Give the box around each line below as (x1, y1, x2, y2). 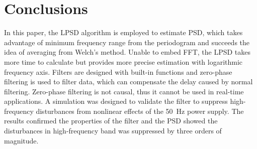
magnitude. (4, 135, 39, 145)
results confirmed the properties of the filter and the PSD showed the (4, 115, 218, 126)
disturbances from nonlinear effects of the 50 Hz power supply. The (36, 105, 244, 116)
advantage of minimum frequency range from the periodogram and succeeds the (4, 37, 250, 47)
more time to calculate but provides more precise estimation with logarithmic (4, 56, 243, 67)
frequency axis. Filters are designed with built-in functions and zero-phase (4, 66, 232, 77)
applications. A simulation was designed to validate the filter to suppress (4, 96, 228, 106)
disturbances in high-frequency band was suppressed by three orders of (4, 125, 222, 136)
